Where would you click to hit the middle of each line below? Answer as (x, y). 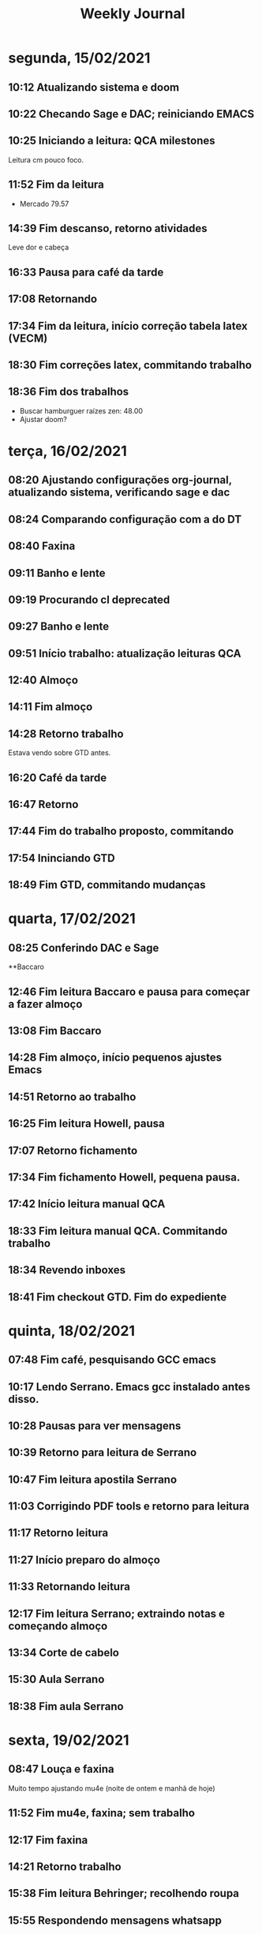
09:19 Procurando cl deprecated (89, 599)
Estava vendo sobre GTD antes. (60, 753)
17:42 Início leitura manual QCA (87, 1204)
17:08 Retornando (52, 299)
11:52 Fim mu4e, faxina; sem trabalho (102, 1813)
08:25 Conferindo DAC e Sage (84, 948)
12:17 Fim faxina (48, 1840)
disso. (24, 1399)
